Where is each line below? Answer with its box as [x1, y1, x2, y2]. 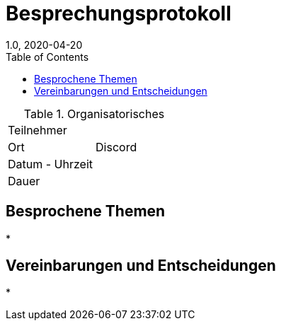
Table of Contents [6, 50, 89, 63]
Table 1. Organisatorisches [23, 106, 165, 121]
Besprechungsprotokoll [6, 1, 231, 25]
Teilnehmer [8, 122, 67, 137]
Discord [96, 139, 137, 154]
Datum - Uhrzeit [8, 156, 93, 171]
